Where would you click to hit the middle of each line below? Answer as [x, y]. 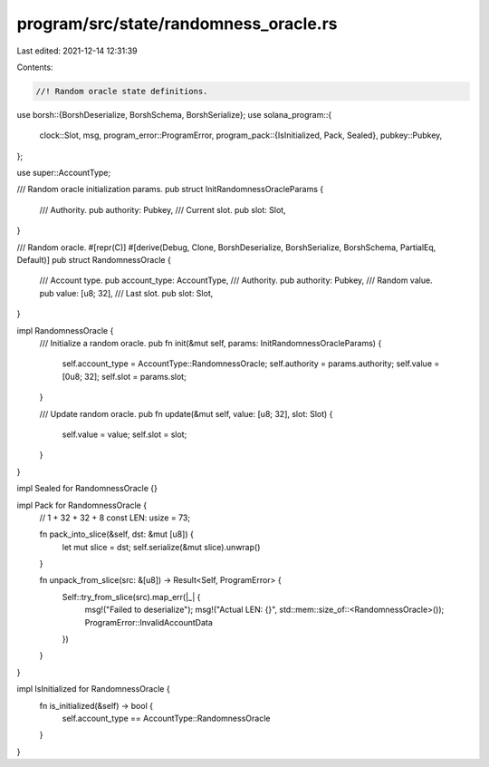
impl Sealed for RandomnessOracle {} [87, 489]
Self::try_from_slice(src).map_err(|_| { [131, 597]
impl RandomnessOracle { [65, 330]
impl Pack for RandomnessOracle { [82, 505]
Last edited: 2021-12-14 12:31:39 [77, 51]
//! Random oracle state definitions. [122, 91]
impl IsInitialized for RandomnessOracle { [94, 689]
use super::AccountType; [64, 173]
